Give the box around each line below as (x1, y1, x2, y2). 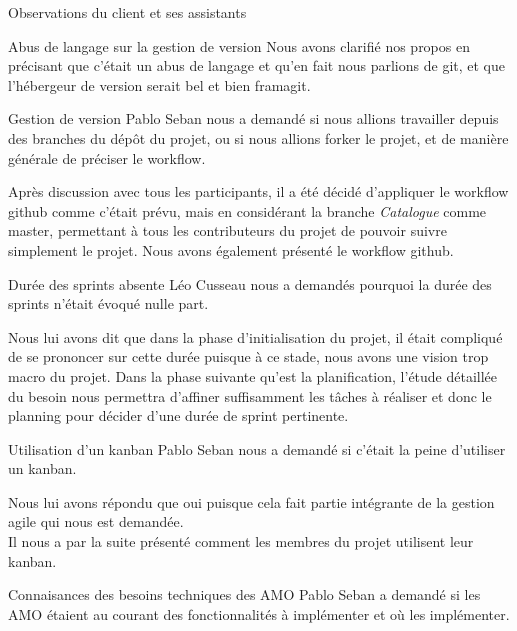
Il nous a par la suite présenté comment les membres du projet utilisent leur (8, 531, 474, 552)
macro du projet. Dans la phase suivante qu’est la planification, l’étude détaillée (8, 365, 498, 386)
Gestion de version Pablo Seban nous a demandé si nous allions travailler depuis (8, 108, 499, 129)
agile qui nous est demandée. (8, 511, 184, 532)
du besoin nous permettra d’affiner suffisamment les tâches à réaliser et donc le (8, 385, 492, 406)
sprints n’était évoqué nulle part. (8, 293, 209, 314)
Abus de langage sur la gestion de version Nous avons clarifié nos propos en (8, 35, 470, 56)
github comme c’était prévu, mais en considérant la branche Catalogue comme (8, 200, 487, 221)
